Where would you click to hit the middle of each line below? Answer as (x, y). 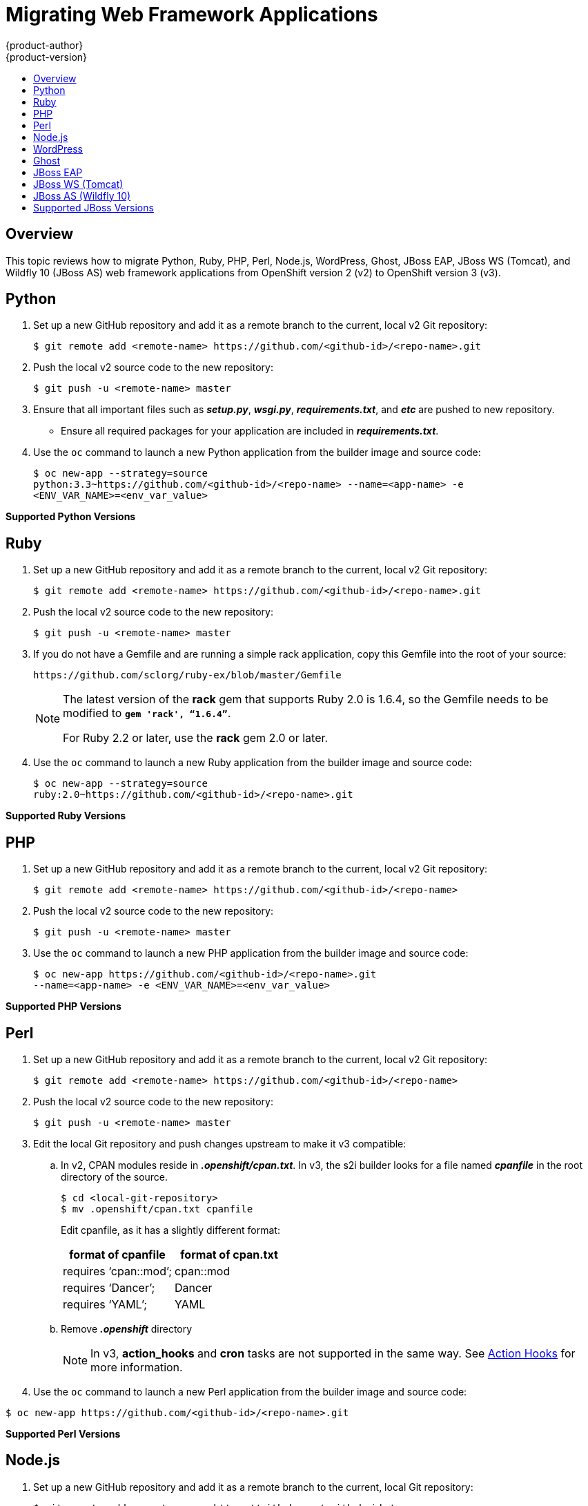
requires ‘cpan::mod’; (118, 1271)
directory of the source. (115, 1176)
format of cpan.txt (229, 1254)
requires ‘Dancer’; (109, 1287)
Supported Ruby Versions (66, 816)
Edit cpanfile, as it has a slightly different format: (170, 1230)
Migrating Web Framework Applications (192, 15)
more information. (137, 1367)
